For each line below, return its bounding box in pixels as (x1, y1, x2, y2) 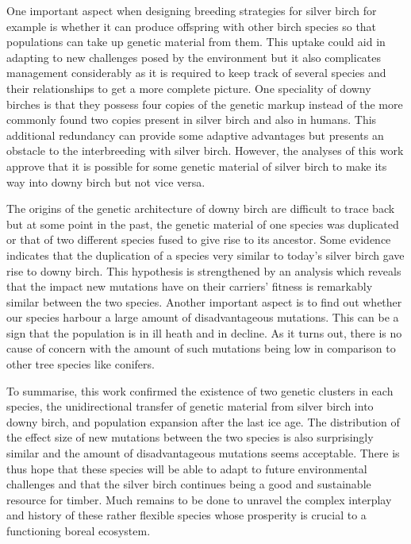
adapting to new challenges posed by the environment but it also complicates (6, 48, 382, 65)
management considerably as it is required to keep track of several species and (6, 64, 386, 81)
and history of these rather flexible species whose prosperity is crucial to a (6, 507, 367, 523)
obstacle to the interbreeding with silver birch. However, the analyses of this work (6, 142, 404, 159)
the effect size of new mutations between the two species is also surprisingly (6, 429, 374, 446)
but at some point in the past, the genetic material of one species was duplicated (6, 215, 399, 232)
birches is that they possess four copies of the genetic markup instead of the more (6, 95, 403, 112)
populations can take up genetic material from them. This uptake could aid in (6, 33, 386, 50)
